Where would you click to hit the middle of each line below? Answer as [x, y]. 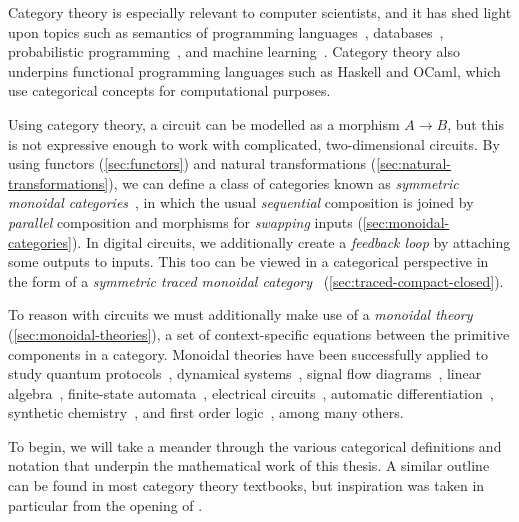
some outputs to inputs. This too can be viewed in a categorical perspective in [248, 261]
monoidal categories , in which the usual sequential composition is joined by [241, 202]
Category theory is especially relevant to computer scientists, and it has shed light [260, 12]
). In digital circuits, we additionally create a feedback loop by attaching [291, 241]
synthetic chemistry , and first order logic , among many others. [206, 412]
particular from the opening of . [105, 504]
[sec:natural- [414, 163]
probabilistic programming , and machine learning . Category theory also [234, 51]
